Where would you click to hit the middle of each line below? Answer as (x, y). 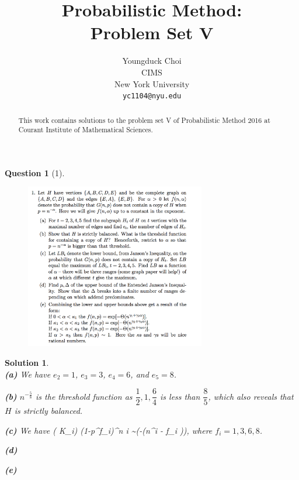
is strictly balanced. (48, 411)
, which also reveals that (251, 396)
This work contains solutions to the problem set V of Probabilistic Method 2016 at (144, 120)
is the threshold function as (84, 396)
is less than (180, 396)
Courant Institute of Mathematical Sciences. (86, 130)
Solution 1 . (27, 362)
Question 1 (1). (35, 172)
